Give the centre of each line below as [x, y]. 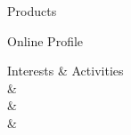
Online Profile [45, 40]
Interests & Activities [65, 71]
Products [32, 11]
